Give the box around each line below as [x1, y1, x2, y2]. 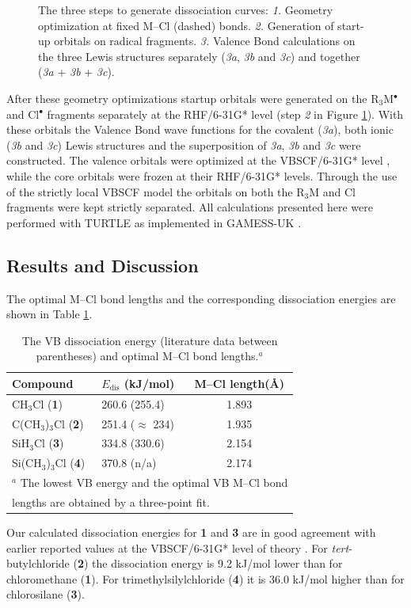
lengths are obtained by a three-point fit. [12, 493, 210, 510]
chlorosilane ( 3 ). [6, 586, 85, 602]
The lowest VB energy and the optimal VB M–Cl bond [20, 474, 288, 491]
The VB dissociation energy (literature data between [21, 332, 278, 348]
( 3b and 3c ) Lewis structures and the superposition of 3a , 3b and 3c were [6, 136, 361, 153]
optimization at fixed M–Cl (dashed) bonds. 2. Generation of [38, 17, 334, 33]
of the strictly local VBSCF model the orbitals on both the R [6, 183, 305, 199]
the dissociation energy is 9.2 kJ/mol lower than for [92, 555, 343, 572]
